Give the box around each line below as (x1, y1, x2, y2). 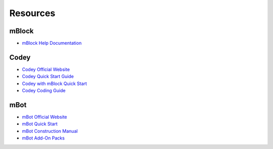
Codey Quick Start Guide (22, 73, 74, 80)
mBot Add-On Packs (22, 135, 65, 141)
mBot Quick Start (22, 121, 58, 127)
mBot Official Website (22, 114, 68, 120)
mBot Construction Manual (22, 128, 78, 134)
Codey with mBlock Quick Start (22, 81, 87, 87)
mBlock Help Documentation (22, 40, 82, 46)
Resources (9, 8, 56, 19)
